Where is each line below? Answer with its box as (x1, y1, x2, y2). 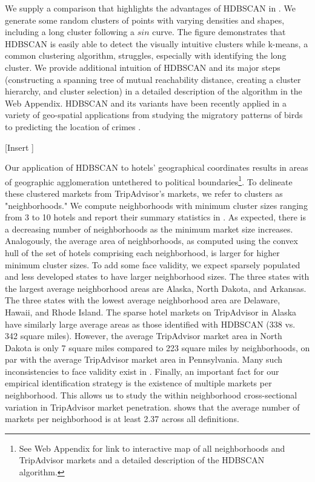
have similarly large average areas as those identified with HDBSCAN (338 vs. (5, 317, 296, 330)
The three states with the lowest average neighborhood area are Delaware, (5, 294, 280, 306)
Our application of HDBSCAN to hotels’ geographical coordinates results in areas (5, 161, 308, 174)
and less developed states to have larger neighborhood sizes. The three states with (5, 270, 310, 283)
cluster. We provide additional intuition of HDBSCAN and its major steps (5, 61, 280, 73)
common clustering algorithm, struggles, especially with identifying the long (5, 49, 287, 62)
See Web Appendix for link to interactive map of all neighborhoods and (19, 441, 285, 454)
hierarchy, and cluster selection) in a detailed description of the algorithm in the (5, 85, 302, 97)
